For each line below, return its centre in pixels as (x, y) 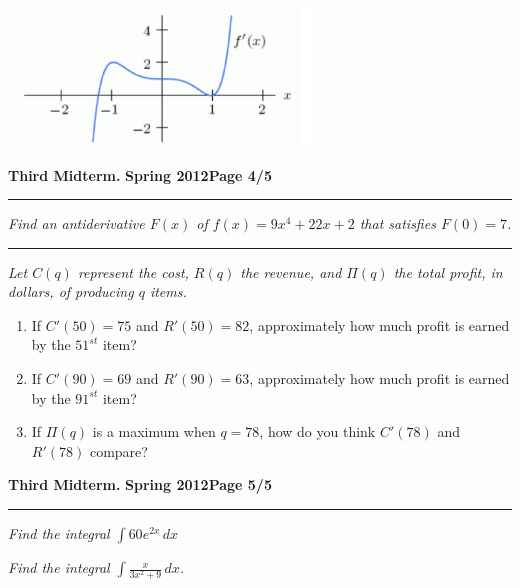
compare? (118, 450)
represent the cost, (133, 271)
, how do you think (317, 431)
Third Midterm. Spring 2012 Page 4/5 (140, 174)
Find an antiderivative (76, 223)
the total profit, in (448, 271)
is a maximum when (154, 431)
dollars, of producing (71, 291)
